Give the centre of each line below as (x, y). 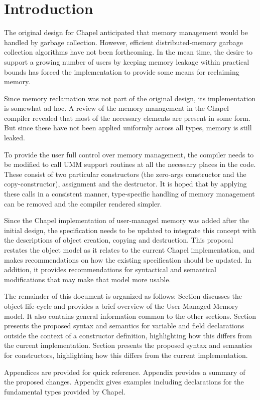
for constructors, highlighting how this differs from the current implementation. (126, 355)
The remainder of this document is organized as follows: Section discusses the (123, 296)
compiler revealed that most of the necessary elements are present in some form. (127, 118)
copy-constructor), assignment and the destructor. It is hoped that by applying (125, 184)
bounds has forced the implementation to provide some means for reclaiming (122, 71)
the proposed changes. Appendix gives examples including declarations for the (124, 382)
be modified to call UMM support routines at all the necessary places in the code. (130, 164)
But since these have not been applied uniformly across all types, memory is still (128, 128)
